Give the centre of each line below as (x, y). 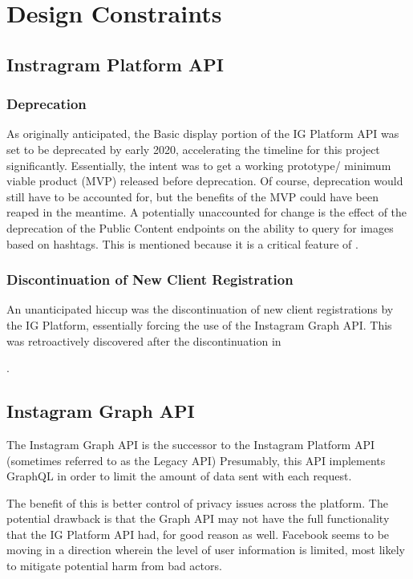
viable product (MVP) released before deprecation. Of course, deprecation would (205, 181)
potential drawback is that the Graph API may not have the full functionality (198, 518)
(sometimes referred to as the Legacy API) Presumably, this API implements (196, 460)
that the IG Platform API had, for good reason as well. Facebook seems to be (198, 534)
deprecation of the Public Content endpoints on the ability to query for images (200, 227)
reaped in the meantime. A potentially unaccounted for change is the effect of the (207, 212)
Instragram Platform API (115, 64)
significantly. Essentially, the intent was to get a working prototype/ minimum (199, 165)
